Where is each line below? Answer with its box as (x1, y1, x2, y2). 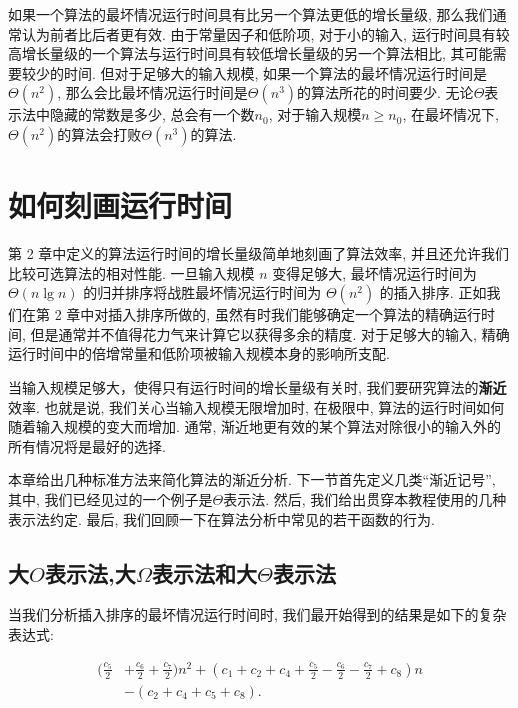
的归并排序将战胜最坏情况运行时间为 (83, 282, 322, 303)
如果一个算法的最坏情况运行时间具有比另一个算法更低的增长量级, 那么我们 (8, 4, 493, 24)
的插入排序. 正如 (379, 282, 487, 303)
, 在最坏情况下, (402, 104, 499, 125)
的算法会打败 (57, 123, 142, 144)
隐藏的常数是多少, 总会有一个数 (49, 104, 255, 125)
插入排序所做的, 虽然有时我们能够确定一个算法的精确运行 (108, 304, 481, 325)
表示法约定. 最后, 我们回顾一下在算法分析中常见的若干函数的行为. (8, 508, 435, 529)
